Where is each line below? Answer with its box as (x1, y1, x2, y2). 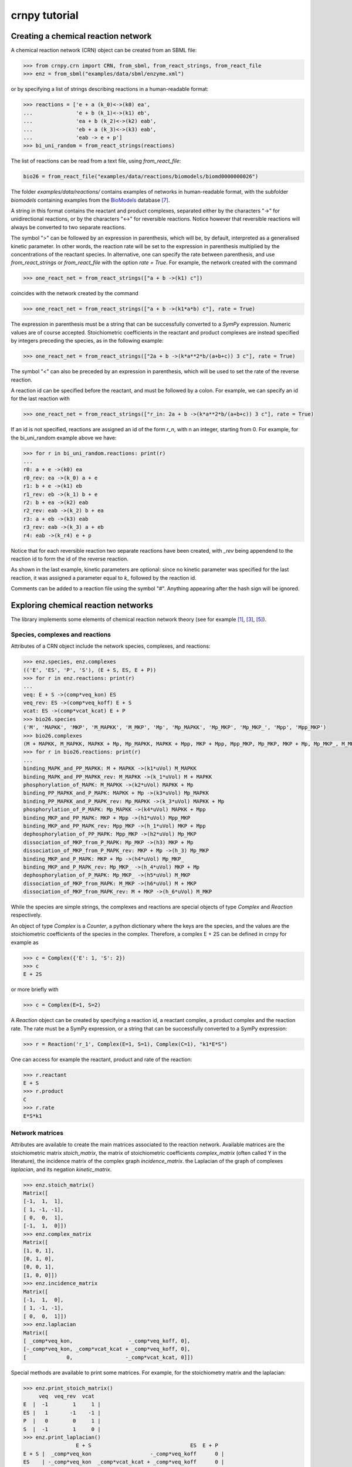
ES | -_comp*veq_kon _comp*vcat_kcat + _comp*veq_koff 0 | (23, 1459, 225, 1465)
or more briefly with (11, 986, 59, 993)
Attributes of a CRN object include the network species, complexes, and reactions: (11, 643, 211, 650)
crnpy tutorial (11, 9, 79, 22)
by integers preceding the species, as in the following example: (11, 337, 164, 344)
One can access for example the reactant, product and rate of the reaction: (11, 1056, 192, 1063)
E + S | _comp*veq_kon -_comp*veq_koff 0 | (23, 1450, 225, 1457)
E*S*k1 (23, 1113, 42, 1119)
